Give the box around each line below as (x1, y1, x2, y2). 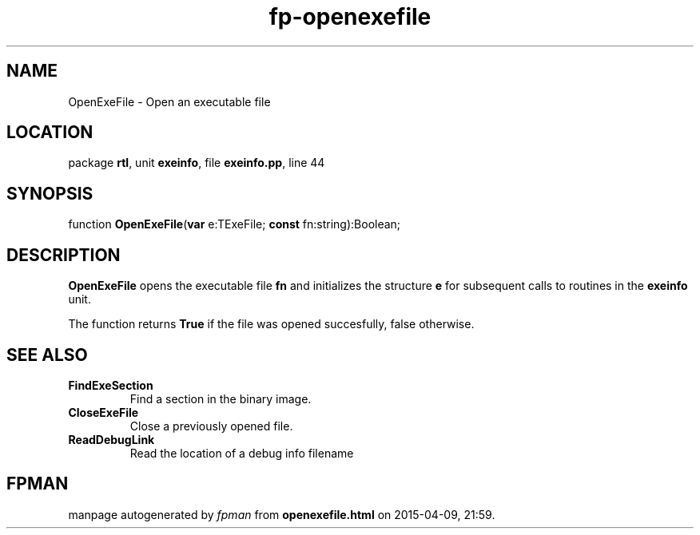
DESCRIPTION (6, 244, 121, 265)
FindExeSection (68, 378, 153, 392)
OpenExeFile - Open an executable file (68, 94, 271, 109)
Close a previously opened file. (129, 418, 293, 433)
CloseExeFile (68, 405, 139, 419)
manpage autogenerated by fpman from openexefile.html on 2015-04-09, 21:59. (68, 507, 495, 521)
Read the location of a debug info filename (129, 446, 354, 460)
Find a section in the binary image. (129, 391, 312, 406)
